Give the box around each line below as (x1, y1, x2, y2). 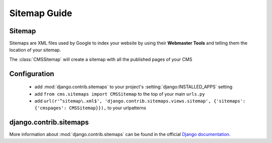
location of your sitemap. (9, 47, 61, 53)
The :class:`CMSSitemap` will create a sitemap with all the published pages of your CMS (9, 56, 192, 62)
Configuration (9, 69, 54, 78)
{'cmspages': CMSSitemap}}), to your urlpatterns (34, 105, 146, 111)
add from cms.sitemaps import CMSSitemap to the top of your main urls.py (34, 91, 205, 97)
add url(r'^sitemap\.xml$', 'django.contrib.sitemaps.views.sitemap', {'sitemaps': (34, 98, 246, 104)
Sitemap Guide (9, 8, 73, 19)
